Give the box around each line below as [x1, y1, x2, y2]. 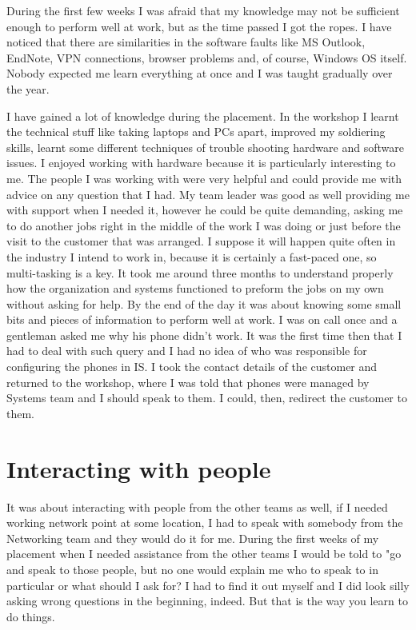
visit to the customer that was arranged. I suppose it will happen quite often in [6, 233, 396, 249]
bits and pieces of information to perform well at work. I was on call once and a [6, 311, 398, 328]
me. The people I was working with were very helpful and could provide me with [6, 169, 402, 186]
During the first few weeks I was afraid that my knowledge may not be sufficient [6, 2, 400, 18]
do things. [6, 608, 55, 624]
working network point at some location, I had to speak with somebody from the [6, 514, 403, 531]
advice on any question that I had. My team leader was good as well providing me [6, 185, 410, 202]
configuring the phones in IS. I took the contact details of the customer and [6, 358, 378, 375]
